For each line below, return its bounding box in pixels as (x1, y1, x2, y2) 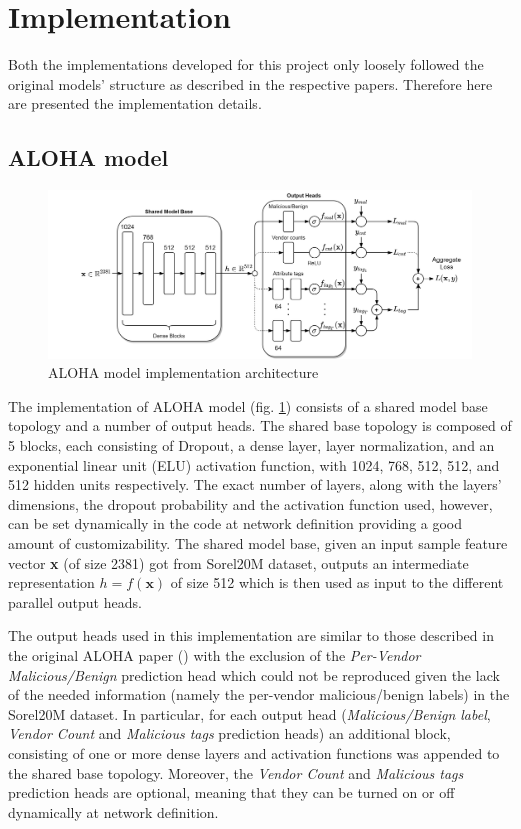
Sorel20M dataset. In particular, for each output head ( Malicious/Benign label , (8, 703, 491, 724)
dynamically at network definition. (8, 801, 219, 822)
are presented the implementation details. (8, 93, 262, 114)
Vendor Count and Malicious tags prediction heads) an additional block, (8, 723, 451, 744)
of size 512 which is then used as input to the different (170, 572, 504, 593)
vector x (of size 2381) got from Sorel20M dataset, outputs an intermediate (8, 552, 469, 573)
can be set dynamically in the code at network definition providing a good (8, 513, 463, 534)
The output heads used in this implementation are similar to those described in (8, 625, 494, 646)
